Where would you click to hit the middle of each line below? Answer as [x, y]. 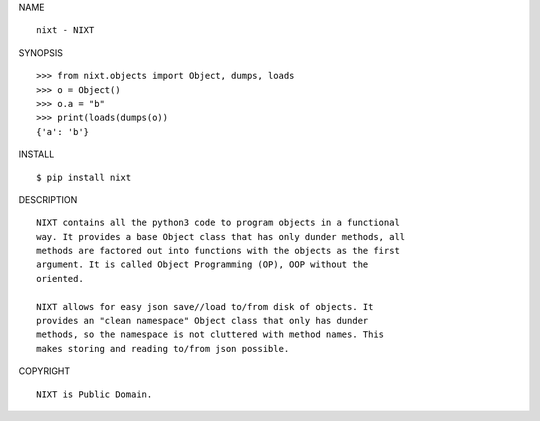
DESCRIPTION [48, 199]
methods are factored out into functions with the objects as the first [218, 251]
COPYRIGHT [44, 371]
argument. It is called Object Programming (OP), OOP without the [202, 264]
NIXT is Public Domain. [94, 394]
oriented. [60, 278]
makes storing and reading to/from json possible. [163, 348]
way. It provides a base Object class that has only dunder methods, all [221, 236]
